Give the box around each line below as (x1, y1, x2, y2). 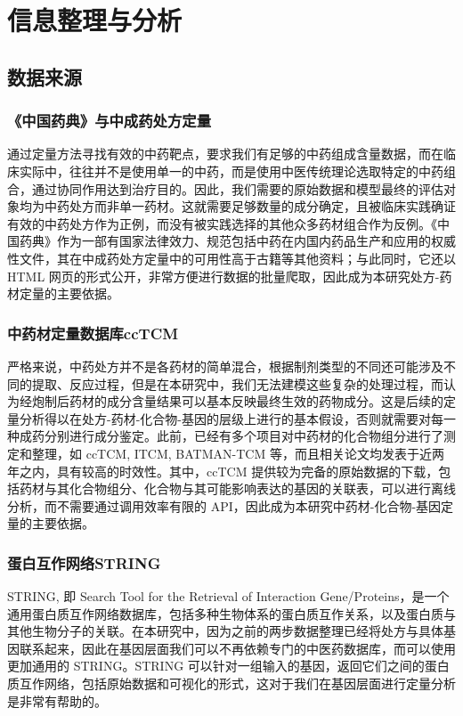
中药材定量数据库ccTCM (7, 321, 179, 344)
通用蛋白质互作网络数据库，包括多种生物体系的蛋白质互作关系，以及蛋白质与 (7, 604, 456, 622)
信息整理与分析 (7, 2, 183, 38)
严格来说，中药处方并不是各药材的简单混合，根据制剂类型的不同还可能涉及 (7, 356, 443, 375)
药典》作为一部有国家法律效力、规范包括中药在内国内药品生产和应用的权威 (19, 232, 456, 250)
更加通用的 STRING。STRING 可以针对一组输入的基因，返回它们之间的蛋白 (7, 656, 450, 675)
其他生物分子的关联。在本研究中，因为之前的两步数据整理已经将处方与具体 (7, 622, 443, 640)
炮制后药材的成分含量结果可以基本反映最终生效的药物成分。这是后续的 (31, 392, 443, 411)
